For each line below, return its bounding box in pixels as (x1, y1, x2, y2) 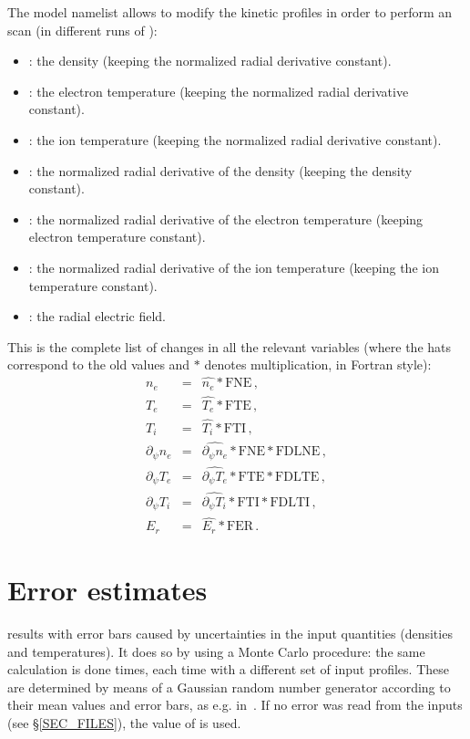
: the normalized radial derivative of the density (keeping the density (28, 161, 413, 180)
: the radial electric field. (28, 307, 166, 326)
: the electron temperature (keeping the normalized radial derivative (28, 81, 409, 100)
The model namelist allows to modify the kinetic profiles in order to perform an (7, 3, 453, 21)
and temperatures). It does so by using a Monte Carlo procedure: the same (7, 641, 425, 661)
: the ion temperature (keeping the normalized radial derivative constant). (28, 130, 442, 149)
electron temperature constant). (28, 227, 206, 246)
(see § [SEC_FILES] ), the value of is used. (7, 713, 241, 732)
